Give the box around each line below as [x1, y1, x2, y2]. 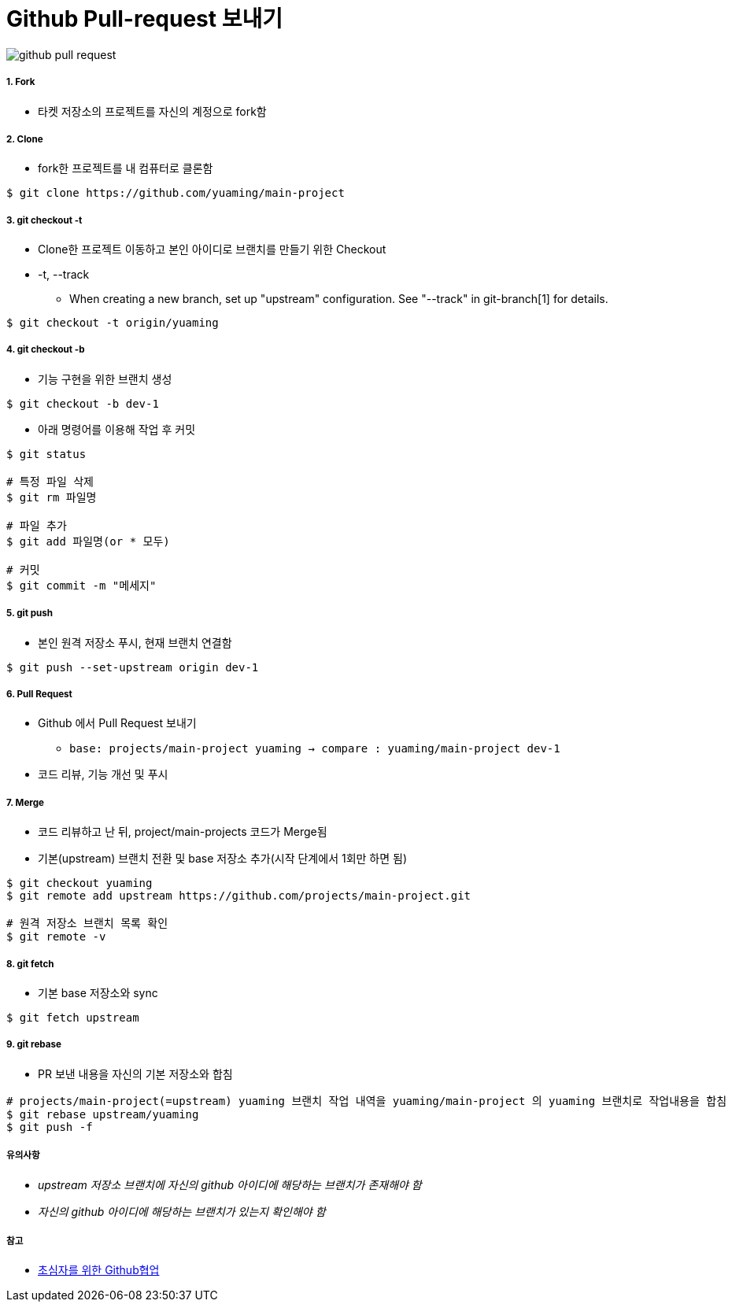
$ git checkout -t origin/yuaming [6, 316, 219, 330]
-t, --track [38, 268, 90, 282]
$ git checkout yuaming [6, 877, 153, 890]
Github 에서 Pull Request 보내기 [38, 716, 197, 730]
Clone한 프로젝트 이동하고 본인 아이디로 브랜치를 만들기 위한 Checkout [38, 242, 386, 257]
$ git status [6, 447, 87, 460]
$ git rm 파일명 [6, 490, 97, 504]
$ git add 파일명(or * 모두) [6, 534, 170, 548]
